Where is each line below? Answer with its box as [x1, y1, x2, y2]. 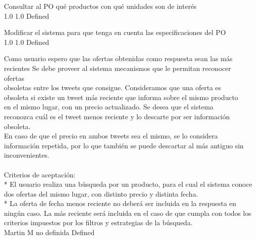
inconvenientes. [4, 150, 49, 160]
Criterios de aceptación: [4, 169, 75, 179]
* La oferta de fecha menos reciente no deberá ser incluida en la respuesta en [4, 198, 236, 208]
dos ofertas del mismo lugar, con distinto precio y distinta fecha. [4, 188, 198, 199]
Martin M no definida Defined [4, 227, 95, 238]
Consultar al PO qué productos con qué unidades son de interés [4, 1, 197, 11]
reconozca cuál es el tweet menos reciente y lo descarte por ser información [4, 111, 230, 121]
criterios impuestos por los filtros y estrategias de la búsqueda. [4, 217, 193, 228]
